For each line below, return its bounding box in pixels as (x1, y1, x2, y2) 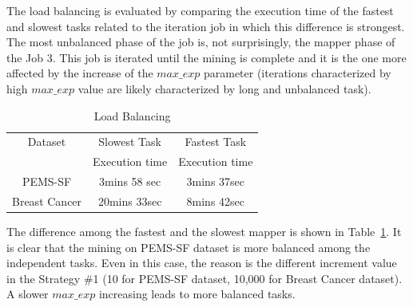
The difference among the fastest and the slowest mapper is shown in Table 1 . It (6, 223, 402, 240)
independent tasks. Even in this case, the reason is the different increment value (6, 254, 397, 271)
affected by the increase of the (6, 65, 153, 81)
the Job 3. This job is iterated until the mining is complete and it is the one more (6, 49, 407, 65)
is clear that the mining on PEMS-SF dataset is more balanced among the (6, 238, 371, 255)
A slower (6, 285, 49, 302)
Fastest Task (185, 133, 247, 150)
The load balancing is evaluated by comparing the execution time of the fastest (6, 2, 394, 18)
